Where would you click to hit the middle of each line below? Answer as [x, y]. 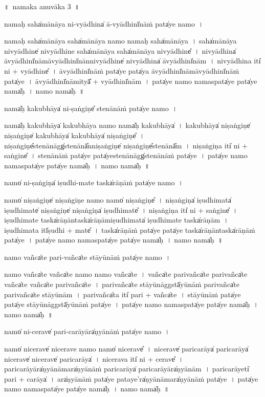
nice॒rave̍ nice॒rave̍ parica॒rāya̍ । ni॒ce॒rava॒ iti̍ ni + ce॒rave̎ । [94, 358]
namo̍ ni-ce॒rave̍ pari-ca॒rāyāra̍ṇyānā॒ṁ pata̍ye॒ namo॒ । [87, 331]
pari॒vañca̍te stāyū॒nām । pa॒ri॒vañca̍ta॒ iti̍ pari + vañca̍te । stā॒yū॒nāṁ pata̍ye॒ [123, 294]
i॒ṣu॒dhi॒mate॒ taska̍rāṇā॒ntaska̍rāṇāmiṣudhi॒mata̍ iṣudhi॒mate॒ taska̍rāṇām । [116, 220]
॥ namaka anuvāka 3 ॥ [42, 6]
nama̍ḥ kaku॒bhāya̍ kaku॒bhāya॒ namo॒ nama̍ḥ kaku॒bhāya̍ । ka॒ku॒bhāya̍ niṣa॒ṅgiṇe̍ [127, 125]
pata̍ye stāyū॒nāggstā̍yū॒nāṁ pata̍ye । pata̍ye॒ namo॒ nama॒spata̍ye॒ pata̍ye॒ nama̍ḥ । [131, 304]
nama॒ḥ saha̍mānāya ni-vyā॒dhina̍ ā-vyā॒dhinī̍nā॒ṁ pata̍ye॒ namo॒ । [104, 23]
